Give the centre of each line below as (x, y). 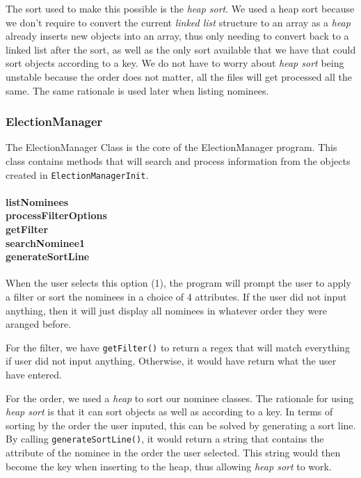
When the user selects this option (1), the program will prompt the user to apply (178, 283)
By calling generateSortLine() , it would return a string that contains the (165, 439)
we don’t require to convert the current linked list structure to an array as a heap (178, 22)
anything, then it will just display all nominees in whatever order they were (167, 310)
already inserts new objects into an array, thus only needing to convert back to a (177, 36)
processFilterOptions (56, 215)
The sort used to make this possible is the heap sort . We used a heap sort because (180, 8)
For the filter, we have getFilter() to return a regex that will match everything (178, 347)
